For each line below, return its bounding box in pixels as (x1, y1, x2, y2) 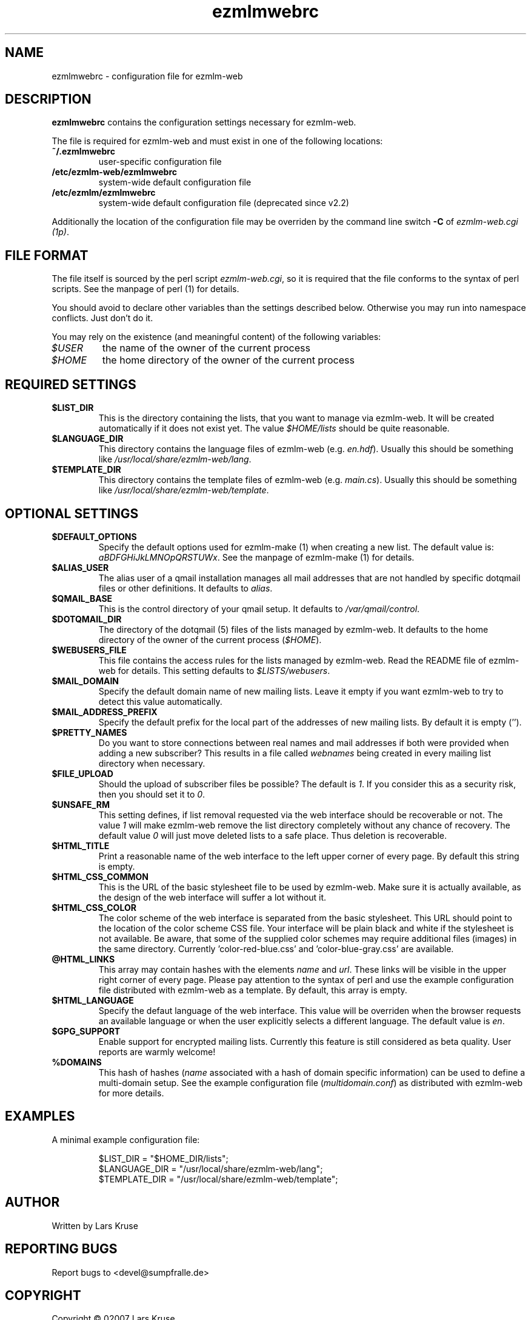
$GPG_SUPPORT (52, 1025, 121, 1036)
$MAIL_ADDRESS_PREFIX (52, 706, 158, 717)
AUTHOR (5, 1195, 60, 1210)
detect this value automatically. (98, 696, 222, 707)
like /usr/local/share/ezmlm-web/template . (98, 485, 269, 496)
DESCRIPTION (5, 92, 92, 107)
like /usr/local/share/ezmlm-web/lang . (98, 454, 252, 465)
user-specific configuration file (98, 156, 222, 167)
